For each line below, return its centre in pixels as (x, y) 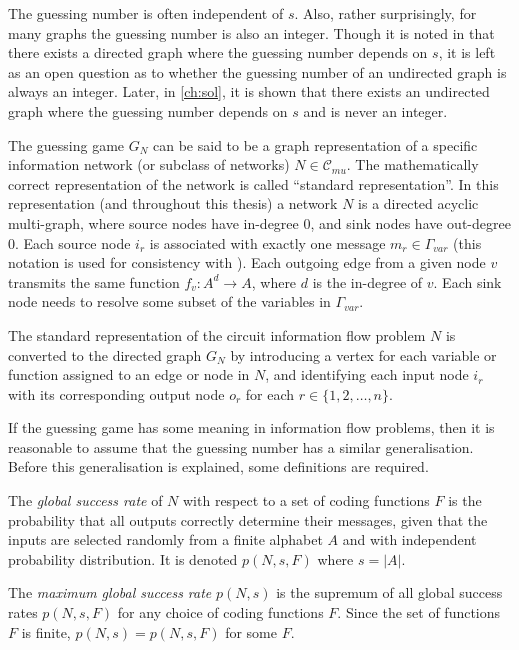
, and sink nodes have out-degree (410, 222)
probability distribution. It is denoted (123, 558)
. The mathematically (412, 164)
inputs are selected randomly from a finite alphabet (165, 539)
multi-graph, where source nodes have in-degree (153, 222)
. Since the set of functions (419, 612)
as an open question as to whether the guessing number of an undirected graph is (257, 71)
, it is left (467, 52)
